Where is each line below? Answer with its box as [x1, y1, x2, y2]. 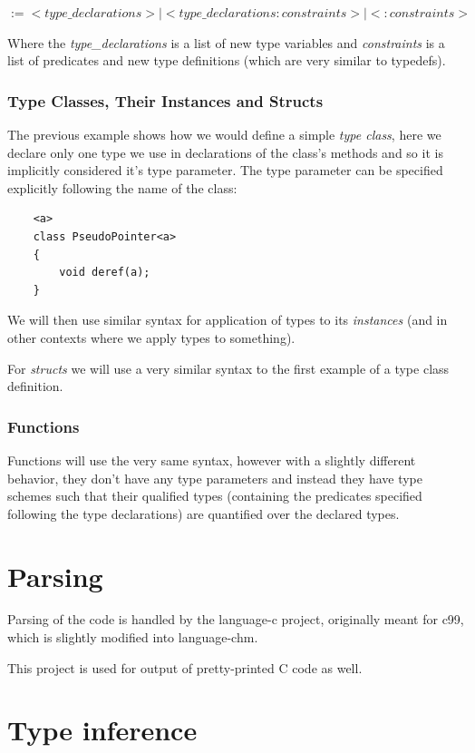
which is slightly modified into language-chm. [7, 628, 258, 647]
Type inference [7, 711, 198, 748]
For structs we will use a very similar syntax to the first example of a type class [7, 358, 450, 377]
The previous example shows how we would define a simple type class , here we [7, 125, 441, 143]
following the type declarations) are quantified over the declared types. [7, 504, 400, 523]
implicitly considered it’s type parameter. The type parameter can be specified [7, 161, 443, 180]
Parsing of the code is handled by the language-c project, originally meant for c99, [7, 610, 464, 629]
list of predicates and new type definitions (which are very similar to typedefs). [7, 51, 446, 70]
